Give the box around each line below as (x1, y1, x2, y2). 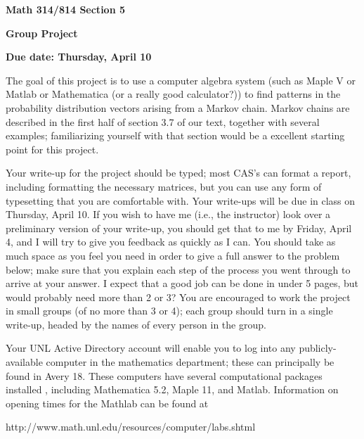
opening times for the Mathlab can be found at (6, 395, 209, 410)
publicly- (299, 341, 337, 355)
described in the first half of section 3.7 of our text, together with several (6, 114, 320, 129)
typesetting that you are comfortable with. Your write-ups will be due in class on (6, 193, 356, 208)
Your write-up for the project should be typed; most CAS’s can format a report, (6, 165, 351, 180)
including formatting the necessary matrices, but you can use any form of (6, 179, 322, 193)
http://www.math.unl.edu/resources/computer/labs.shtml (6, 419, 256, 434)
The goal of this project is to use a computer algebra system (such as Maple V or (6, 72, 356, 87)
